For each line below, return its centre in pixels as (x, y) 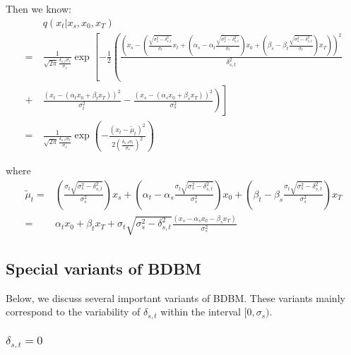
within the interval (201, 312)
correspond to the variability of (73, 312)
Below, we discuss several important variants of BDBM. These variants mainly (175, 297)
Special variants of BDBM (104, 268)
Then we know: (38, 8)
